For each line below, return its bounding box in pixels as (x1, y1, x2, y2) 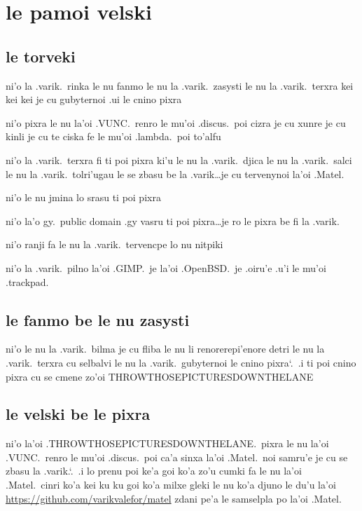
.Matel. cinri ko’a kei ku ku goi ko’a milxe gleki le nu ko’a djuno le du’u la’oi (6, 477, 336, 492)
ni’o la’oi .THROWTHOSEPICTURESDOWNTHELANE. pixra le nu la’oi (6, 436, 329, 451)
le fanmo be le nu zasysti (6, 308, 190, 330)
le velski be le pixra (6, 403, 151, 425)
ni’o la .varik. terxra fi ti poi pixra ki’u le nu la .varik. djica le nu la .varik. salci (6, 152, 352, 167)
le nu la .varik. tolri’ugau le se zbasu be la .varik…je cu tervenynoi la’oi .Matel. (6, 166, 344, 181)
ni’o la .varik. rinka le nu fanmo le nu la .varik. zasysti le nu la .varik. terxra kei (6, 78, 354, 93)
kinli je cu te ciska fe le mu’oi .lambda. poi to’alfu (6, 129, 221, 144)
